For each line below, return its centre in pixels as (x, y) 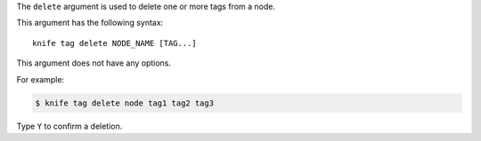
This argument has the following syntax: (90, 23)
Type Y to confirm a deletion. (69, 126)
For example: (41, 79)
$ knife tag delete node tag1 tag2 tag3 (124, 103)
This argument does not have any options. (94, 63)
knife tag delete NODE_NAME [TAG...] (115, 43)
